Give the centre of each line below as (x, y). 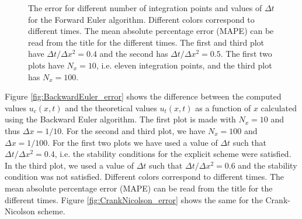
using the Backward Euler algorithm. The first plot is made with (120, 119)
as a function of (223, 107)
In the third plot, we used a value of (70, 165)
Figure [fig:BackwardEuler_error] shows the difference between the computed (143, 96)
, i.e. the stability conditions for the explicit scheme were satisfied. (173, 154)
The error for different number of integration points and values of (145, 8)
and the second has (134, 54)
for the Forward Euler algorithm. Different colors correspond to (141, 19)
